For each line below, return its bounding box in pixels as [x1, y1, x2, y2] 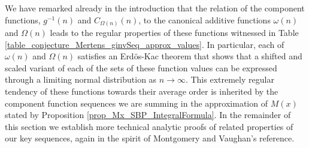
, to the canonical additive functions [138, 13, 271, 26]
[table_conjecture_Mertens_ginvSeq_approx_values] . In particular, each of [5, 38, 284, 50]
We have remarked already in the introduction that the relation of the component [5, 2, 305, 14]
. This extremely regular [185, 73, 274, 86]
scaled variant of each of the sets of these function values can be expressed [5, 61, 277, 74]
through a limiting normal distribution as [5, 73, 157, 86]
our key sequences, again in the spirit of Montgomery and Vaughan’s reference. [5, 132, 295, 144]
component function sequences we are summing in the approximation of [5, 96, 268, 109]
